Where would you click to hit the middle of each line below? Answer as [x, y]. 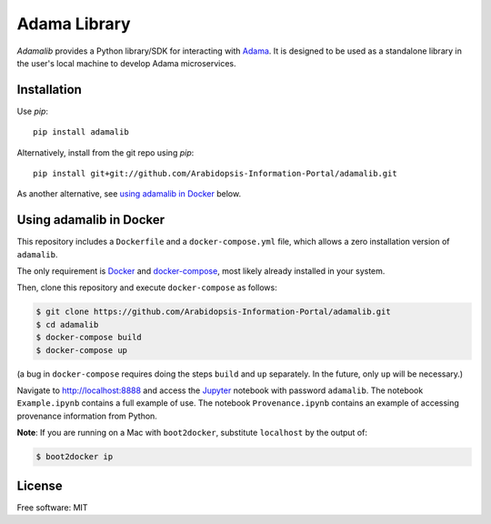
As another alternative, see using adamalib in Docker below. [129, 194]
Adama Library [74, 24]
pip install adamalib [81, 132]
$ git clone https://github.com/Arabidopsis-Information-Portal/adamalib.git [213, 312]
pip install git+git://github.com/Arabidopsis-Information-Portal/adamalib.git [215, 174]
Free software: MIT [52, 507]
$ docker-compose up [81, 350]
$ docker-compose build [89, 338]
